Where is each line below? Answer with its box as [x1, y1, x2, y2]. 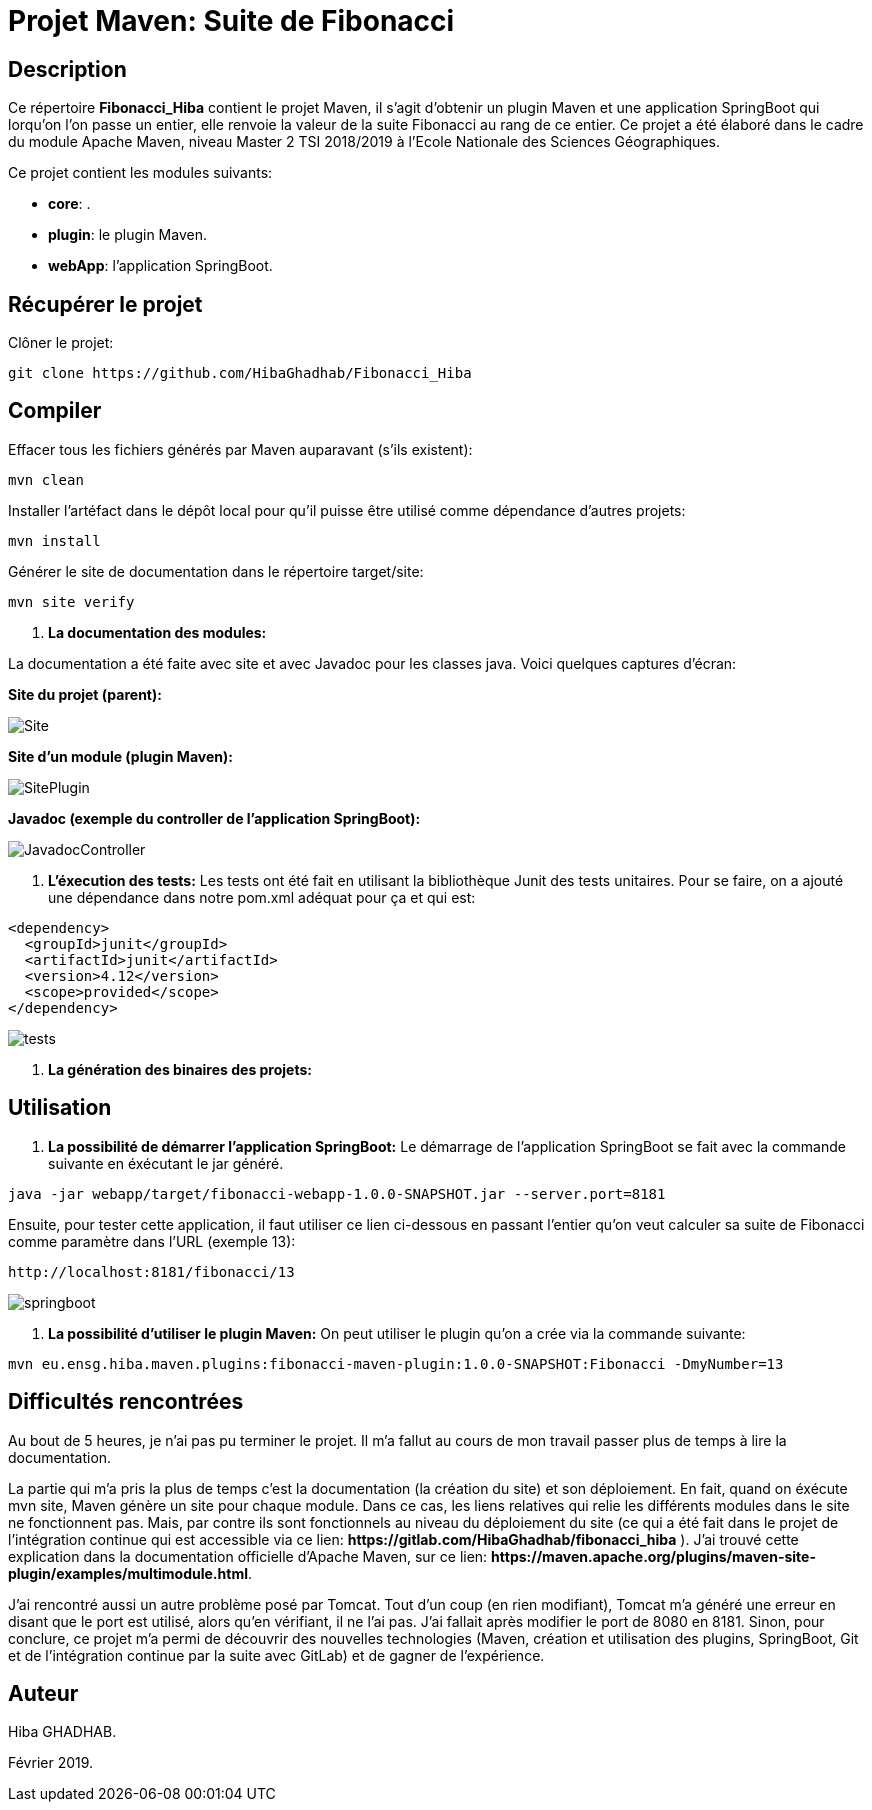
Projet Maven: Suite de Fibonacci [8, 4, 455, 38]
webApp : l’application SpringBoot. [48, 257, 273, 275]
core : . [48, 195, 91, 213]
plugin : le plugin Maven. [48, 226, 207, 244]
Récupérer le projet [8, 291, 203, 317]
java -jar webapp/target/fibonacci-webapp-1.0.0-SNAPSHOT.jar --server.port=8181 [8, 1185, 666, 1202]
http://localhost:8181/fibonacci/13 [8, 1263, 295, 1280]
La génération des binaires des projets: [48, 1060, 312, 1078]
